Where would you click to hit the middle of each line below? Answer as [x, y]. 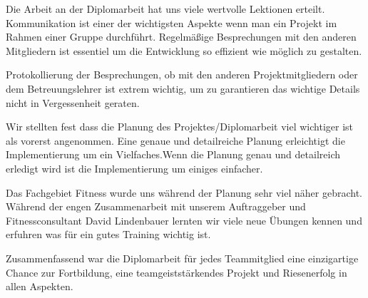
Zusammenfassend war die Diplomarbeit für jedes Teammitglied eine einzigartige [182, 258]
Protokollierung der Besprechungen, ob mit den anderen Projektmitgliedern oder [182, 74]
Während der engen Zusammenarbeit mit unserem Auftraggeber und [156, 206]
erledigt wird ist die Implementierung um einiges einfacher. [134, 168]
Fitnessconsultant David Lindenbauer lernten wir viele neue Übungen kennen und [184, 220]
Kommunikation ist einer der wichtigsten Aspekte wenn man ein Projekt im [172, 22]
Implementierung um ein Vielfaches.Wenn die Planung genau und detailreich [173, 154]
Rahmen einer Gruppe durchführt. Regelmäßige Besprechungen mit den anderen [181, 37]
